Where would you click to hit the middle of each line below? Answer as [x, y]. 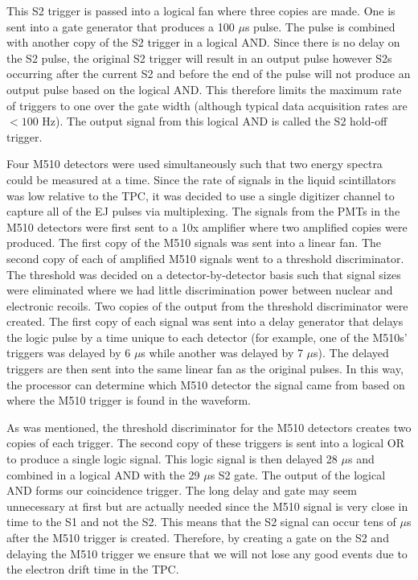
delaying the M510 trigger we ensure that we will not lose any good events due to [207, 553]
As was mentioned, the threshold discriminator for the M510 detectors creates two [209, 427]
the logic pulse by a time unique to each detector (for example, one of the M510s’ [207, 337]
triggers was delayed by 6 [69, 353]
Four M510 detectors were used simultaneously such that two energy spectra [195, 164]
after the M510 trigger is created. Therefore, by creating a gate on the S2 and [198, 537]
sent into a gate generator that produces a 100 [121, 26]
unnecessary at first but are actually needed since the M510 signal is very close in [207, 506]
